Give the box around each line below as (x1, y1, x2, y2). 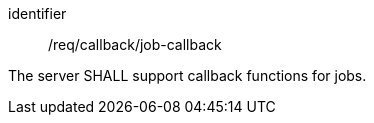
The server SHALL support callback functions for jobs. (8, 67, 367, 84)
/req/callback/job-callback (48, 36, 222, 53)
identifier (8, 5, 67, 22)
